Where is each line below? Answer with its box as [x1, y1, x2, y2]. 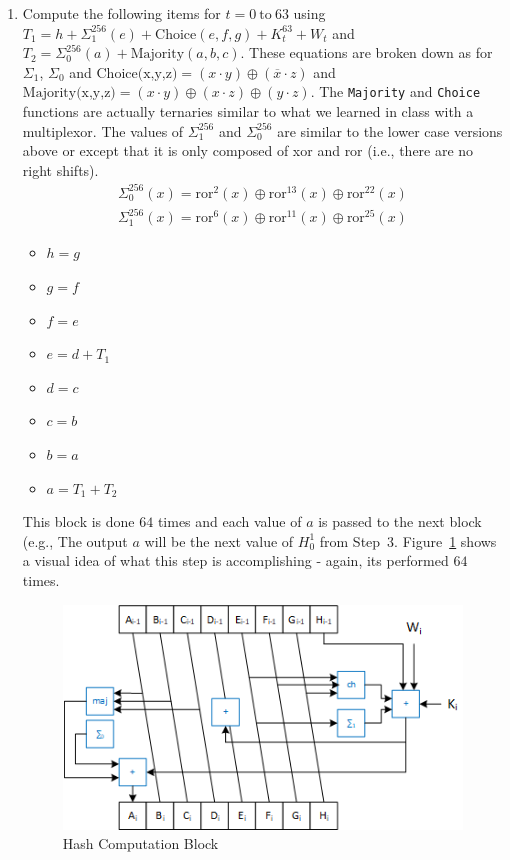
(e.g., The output [22, 530, 128, 551]
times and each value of [157, 511, 302, 532]
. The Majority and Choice [310, 81, 481, 102]
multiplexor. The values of [22, 120, 184, 141]
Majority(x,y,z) [22, 86, 116, 101]
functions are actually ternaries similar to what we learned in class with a [22, 101, 474, 122]
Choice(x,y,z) [96, 66, 178, 81]
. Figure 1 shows [394, 530, 497, 551]
